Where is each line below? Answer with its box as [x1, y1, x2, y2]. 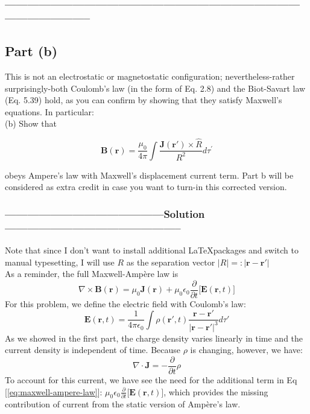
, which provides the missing [163, 385, 268, 398]
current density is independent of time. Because [5, 343, 180, 356]
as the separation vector [126, 255, 215, 268]
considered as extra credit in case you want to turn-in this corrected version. [5, 180, 287, 193]
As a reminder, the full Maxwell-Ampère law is [5, 267, 179, 280]
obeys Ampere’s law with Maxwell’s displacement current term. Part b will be [5, 168, 294, 181]
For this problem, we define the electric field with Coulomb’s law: [5, 297, 246, 310]
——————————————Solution [5, 206, 205, 221]
